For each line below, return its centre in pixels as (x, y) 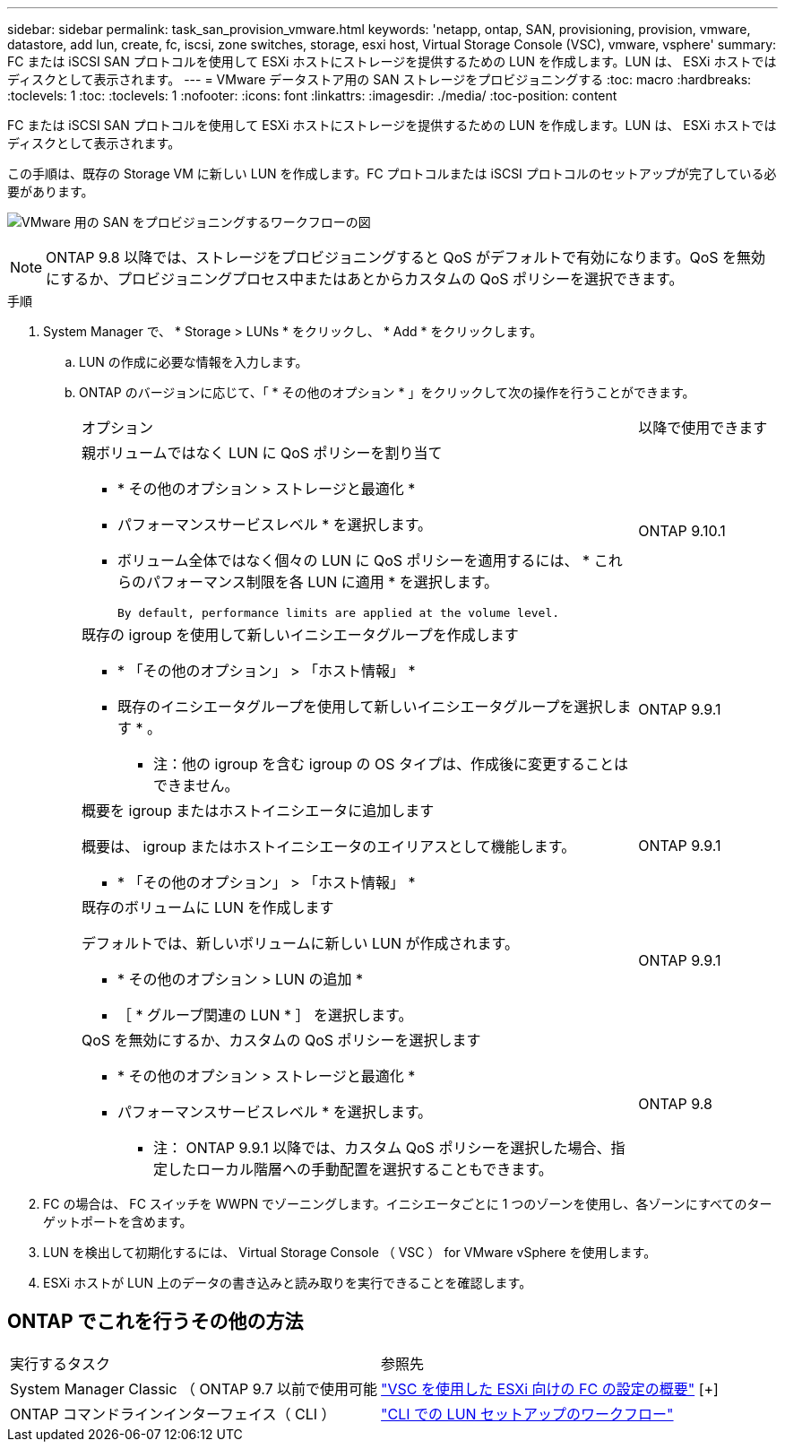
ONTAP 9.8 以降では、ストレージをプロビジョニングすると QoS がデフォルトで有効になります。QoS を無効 (406, 257)
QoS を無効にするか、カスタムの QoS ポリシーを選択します (281, 1040)
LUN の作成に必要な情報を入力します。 (194, 362)
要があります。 (51, 191)
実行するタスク (60, 1363)
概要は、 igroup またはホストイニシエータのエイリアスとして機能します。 (329, 846)
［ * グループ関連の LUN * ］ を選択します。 (265, 1015)
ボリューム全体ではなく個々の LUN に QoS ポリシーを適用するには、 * (354, 560)
